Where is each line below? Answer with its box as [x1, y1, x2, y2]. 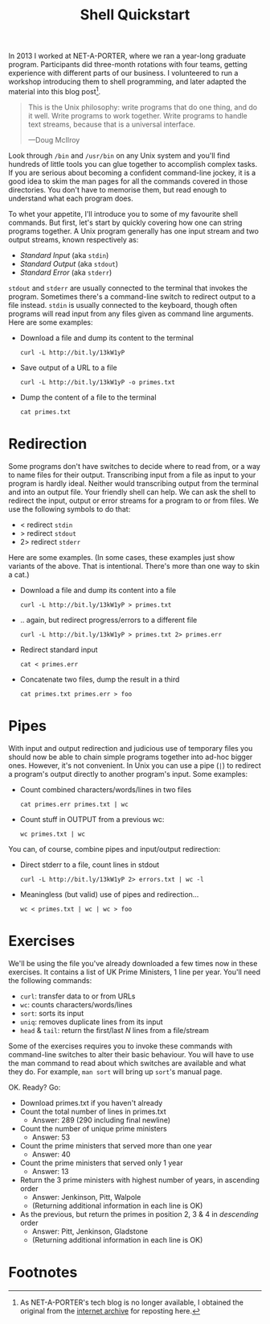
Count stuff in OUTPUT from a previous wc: [19, 814, 165, 824]
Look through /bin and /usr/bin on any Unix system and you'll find [8, 151, 231, 160]
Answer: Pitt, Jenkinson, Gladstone [31, 1226, 149, 1236]
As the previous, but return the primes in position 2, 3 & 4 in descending [19, 1209, 259, 1218]
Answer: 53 [31, 1132, 71, 1142]
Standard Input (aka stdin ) [19, 250, 109, 259]
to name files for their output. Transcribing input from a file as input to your [8, 470, 256, 479]
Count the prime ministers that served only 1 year [19, 1158, 183, 1168]
